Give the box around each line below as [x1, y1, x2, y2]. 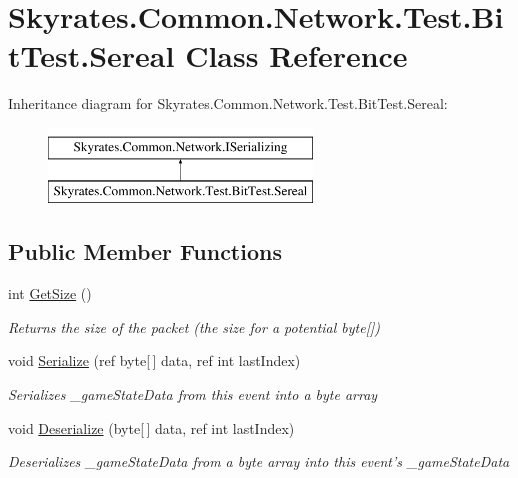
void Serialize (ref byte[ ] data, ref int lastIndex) [8, 350, 301, 371]
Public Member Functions [8, 236, 282, 267]
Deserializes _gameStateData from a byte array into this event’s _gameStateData [8, 451, 510, 472]
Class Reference [185, 35, 408, 76]
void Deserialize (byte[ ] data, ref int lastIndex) [8, 417, 295, 438]
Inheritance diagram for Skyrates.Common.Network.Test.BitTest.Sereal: [8, 93, 448, 114]
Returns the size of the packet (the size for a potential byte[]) [8, 316, 380, 337]
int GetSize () [8, 283, 92, 304]
